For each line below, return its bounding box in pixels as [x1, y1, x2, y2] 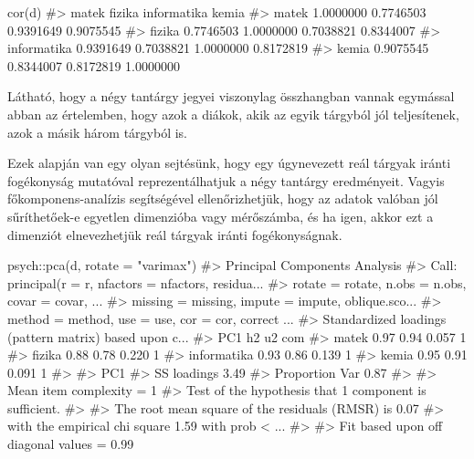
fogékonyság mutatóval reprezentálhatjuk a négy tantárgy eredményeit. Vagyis [7, 171, 445, 190]
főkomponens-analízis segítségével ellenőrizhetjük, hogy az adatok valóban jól [7, 189, 438, 208]
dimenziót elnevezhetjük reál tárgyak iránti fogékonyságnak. [7, 224, 342, 244]
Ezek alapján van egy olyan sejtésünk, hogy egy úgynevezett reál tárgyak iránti [7, 153, 451, 172]
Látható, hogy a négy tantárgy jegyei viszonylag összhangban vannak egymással [7, 87, 455, 106]
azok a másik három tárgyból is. [7, 122, 188, 141]
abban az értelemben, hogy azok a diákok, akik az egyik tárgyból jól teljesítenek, [7, 104, 459, 123]
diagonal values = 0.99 [7, 434, 134, 454]
